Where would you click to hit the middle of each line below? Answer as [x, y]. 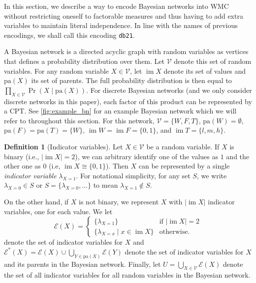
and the [238, 156]
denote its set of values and [205, 71]
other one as [22, 166]
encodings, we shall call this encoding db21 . [69, 35]
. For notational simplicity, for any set [133, 175]
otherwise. [175, 232]
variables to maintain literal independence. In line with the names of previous [121, 25]
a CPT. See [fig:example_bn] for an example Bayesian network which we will [120, 111]
